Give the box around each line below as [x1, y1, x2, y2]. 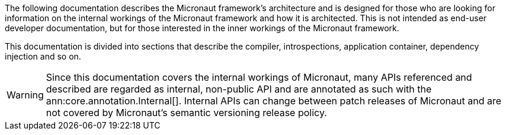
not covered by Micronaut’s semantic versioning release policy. [46, 107, 327, 118]
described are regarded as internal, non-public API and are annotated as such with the [46, 83, 432, 95]
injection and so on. [5, 51, 81, 61]
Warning [7, 89, 44, 101]
